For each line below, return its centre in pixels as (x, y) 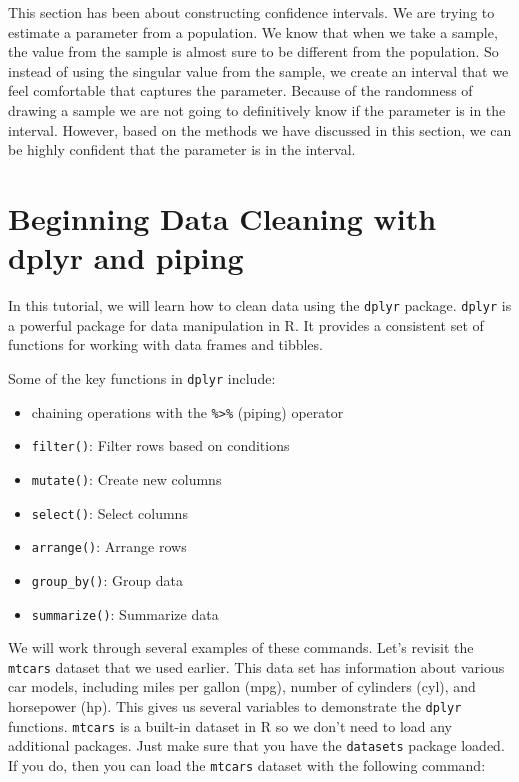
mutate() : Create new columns (126, 478)
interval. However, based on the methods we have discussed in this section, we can (260, 129)
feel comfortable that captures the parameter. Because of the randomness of (240, 90)
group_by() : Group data (107, 579)
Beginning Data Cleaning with (222, 217)
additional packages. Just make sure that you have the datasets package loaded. (256, 745)
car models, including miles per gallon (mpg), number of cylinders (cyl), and (242, 686)
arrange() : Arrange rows (109, 546)
